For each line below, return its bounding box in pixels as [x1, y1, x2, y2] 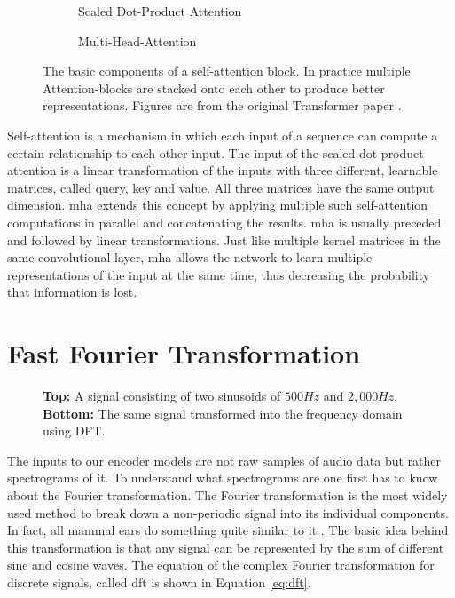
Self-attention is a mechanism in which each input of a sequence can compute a [7, 125, 438, 144]
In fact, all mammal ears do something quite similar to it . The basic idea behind [7, 521, 449, 539]
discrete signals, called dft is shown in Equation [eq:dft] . [7, 572, 311, 591]
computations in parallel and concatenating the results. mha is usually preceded [7, 212, 442, 231]
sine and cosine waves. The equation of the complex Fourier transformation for [7, 555, 435, 574]
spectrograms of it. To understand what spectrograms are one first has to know [7, 468, 438, 487]
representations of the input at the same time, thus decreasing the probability [7, 265, 430, 283]
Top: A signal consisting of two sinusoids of [43, 387, 281, 405]
